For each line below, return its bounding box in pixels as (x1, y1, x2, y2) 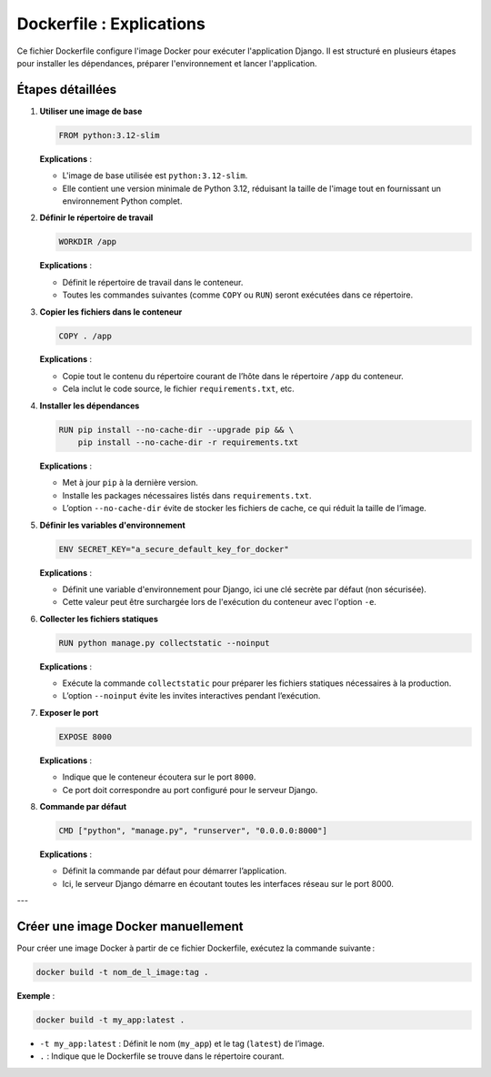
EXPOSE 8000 (58, 731, 113, 741)
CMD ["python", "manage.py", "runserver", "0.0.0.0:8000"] (58, 825, 327, 836)
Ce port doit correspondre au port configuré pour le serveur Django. (62, 784, 318, 795)
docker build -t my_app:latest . (35, 1015, 185, 1025)
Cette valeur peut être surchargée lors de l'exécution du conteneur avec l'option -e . (62, 597, 377, 608)
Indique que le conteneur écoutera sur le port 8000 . (62, 771, 256, 782)
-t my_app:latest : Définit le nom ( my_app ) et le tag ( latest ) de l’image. (39, 1038, 325, 1049)
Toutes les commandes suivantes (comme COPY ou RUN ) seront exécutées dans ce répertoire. (62, 289, 414, 300)
